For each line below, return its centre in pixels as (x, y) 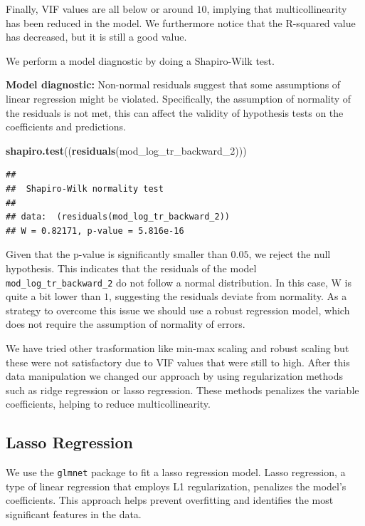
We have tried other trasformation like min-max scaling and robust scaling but (178, 347)
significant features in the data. (74, 514)
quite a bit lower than (53, 296)
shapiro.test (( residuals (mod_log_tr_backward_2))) (126, 150)
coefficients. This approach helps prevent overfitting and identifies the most (170, 500)
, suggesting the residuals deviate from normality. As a (228, 296)
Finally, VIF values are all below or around (100, 9)
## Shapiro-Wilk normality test (85, 189)
